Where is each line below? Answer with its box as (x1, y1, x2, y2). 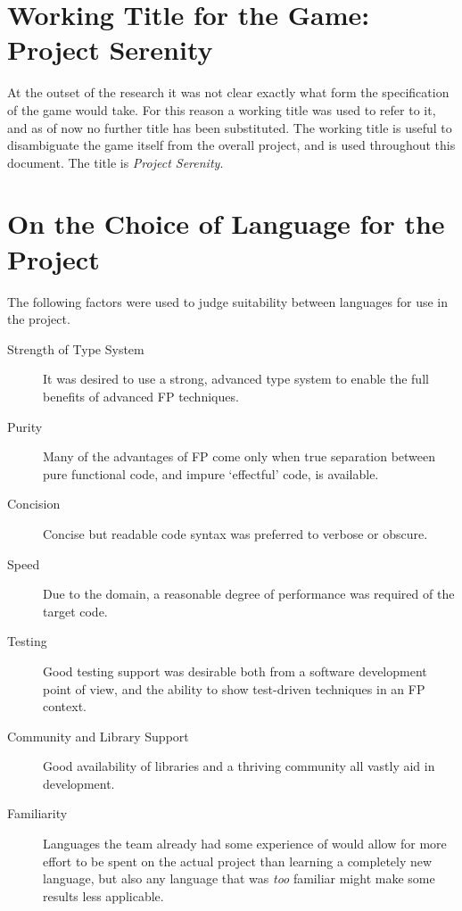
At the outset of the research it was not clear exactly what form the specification (7, 83, 450, 102)
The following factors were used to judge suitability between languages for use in (7, 292, 448, 311)
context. (43, 697, 87, 716)
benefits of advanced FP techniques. (43, 386, 239, 405)
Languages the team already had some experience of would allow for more (43, 834, 447, 853)
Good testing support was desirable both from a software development (43, 661, 427, 680)
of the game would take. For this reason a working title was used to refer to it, (7, 100, 436, 119)
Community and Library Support (7, 726, 189, 745)
